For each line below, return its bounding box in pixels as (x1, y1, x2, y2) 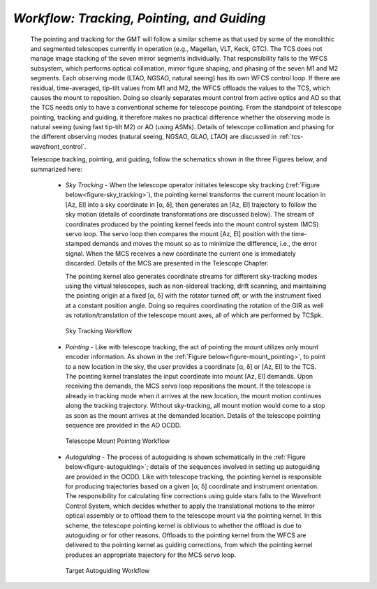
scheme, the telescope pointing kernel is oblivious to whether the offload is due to (65, 521, 302, 530)
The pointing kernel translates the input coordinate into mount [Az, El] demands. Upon (65, 372, 313, 381)
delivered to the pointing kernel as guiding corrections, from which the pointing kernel (65, 541, 313, 549)
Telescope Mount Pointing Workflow (65, 437, 170, 445)
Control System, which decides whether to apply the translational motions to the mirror (65, 502, 316, 510)
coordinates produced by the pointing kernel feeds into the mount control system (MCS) (65, 220, 319, 228)
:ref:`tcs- (278, 133, 304, 141)
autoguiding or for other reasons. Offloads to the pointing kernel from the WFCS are (65, 531, 306, 539)
